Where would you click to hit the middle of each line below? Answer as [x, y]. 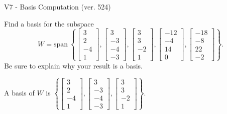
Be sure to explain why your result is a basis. [74, 65]
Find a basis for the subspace [49, 23]
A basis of [19, 93]
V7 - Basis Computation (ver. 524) [58, 6]
